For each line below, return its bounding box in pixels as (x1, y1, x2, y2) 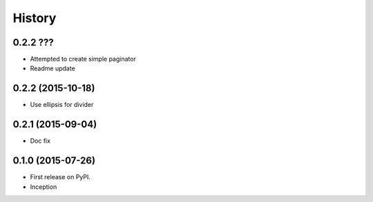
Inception (30, 183, 57, 191)
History (12, 10, 57, 26)
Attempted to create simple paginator (30, 55, 136, 63)
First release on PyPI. (30, 173, 91, 181)
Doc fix (30, 137, 51, 145)
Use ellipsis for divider (30, 101, 94, 109)
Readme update (30, 64, 75, 72)
